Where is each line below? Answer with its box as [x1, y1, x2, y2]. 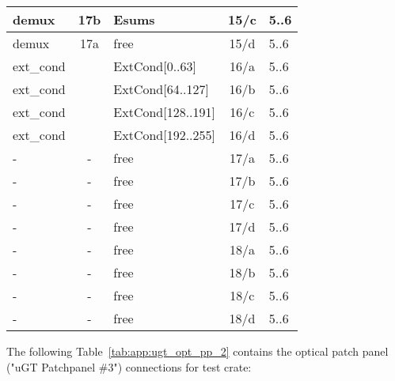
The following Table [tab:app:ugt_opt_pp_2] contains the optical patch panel [6, 343, 389, 359]
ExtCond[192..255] [113, 126, 216, 144]
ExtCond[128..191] [113, 103, 216, 121]
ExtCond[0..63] [113, 57, 197, 75]
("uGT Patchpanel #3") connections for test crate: [6, 358, 252, 375]
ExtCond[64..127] [113, 80, 210, 98]
